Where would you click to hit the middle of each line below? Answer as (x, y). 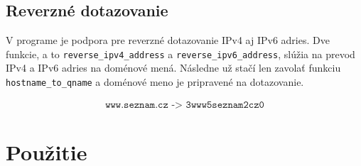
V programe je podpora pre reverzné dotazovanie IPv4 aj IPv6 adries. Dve (168, 40)
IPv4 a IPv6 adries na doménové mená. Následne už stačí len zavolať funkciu (173, 68)
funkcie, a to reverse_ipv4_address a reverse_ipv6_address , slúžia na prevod (180, 54)
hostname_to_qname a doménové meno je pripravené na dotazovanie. (155, 82)
